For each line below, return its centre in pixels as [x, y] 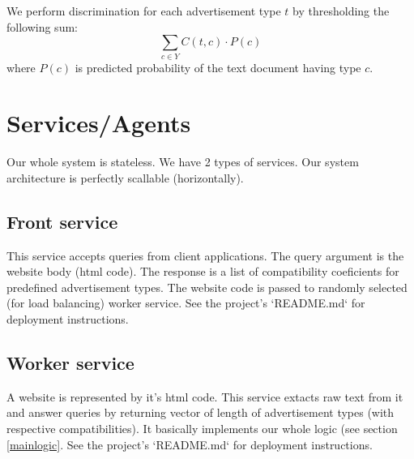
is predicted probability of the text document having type [218, 67]
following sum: [42, 26]
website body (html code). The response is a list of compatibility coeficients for [203, 271]
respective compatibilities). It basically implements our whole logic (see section [202, 428]
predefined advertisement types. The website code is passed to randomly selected [207, 287]
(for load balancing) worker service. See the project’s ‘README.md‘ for [186, 303]
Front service [62, 221]
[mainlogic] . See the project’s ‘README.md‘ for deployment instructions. [190, 444]
